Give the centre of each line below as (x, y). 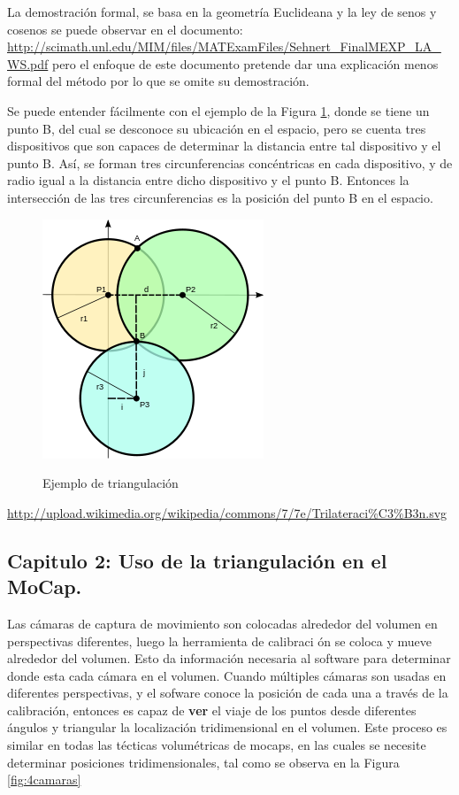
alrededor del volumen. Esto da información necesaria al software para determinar (229, 658)
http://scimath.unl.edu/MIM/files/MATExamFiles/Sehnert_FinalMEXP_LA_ (224, 46)
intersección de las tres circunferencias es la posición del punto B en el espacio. (220, 197)
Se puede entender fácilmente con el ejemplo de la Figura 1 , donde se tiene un (218, 110)
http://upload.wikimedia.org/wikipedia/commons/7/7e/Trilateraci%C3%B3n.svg (227, 512)
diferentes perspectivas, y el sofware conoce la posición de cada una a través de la (228, 693)
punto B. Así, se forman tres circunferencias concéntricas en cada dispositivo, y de (230, 162)
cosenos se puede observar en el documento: (125, 29)
